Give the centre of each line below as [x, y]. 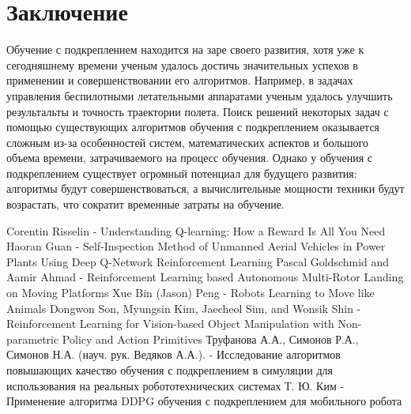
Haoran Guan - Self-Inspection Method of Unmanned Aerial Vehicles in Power [196, 246]
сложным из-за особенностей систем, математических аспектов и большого [187, 142]
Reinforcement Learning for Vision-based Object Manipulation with [170, 324]
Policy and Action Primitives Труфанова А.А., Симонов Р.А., [210, 339]
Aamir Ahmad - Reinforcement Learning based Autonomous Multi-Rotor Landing [205, 277]
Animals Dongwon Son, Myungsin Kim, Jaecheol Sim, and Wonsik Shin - [184, 308]
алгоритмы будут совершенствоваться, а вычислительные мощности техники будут [205, 188]
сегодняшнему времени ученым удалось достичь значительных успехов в [182, 64]
